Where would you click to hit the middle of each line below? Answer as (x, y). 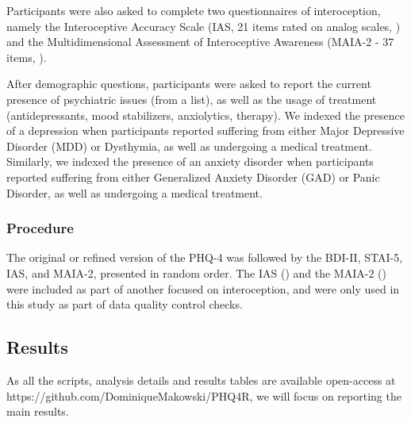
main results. (38, 411)
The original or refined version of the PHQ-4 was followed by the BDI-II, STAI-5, (205, 257)
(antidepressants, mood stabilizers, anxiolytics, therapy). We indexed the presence (205, 115)
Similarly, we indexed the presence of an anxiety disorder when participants (190, 161)
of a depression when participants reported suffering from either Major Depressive (205, 130)
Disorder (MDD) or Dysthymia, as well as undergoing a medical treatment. (189, 146)
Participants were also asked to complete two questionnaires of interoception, (194, 10)
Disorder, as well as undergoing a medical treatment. (134, 192)
